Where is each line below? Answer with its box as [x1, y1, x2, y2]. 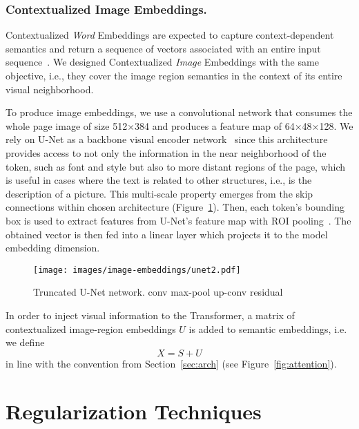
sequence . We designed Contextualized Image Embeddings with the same [6, 55, 319, 69]
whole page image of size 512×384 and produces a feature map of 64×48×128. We [6, 118, 353, 133]
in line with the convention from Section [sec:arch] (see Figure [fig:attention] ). [6, 356, 337, 370]
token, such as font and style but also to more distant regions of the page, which [6, 159, 346, 173]
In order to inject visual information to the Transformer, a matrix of [6, 307, 295, 322]
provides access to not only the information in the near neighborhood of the [6, 145, 327, 160]
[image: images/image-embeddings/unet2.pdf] [33, 265, 241, 275]
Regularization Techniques [6, 397, 262, 425]
